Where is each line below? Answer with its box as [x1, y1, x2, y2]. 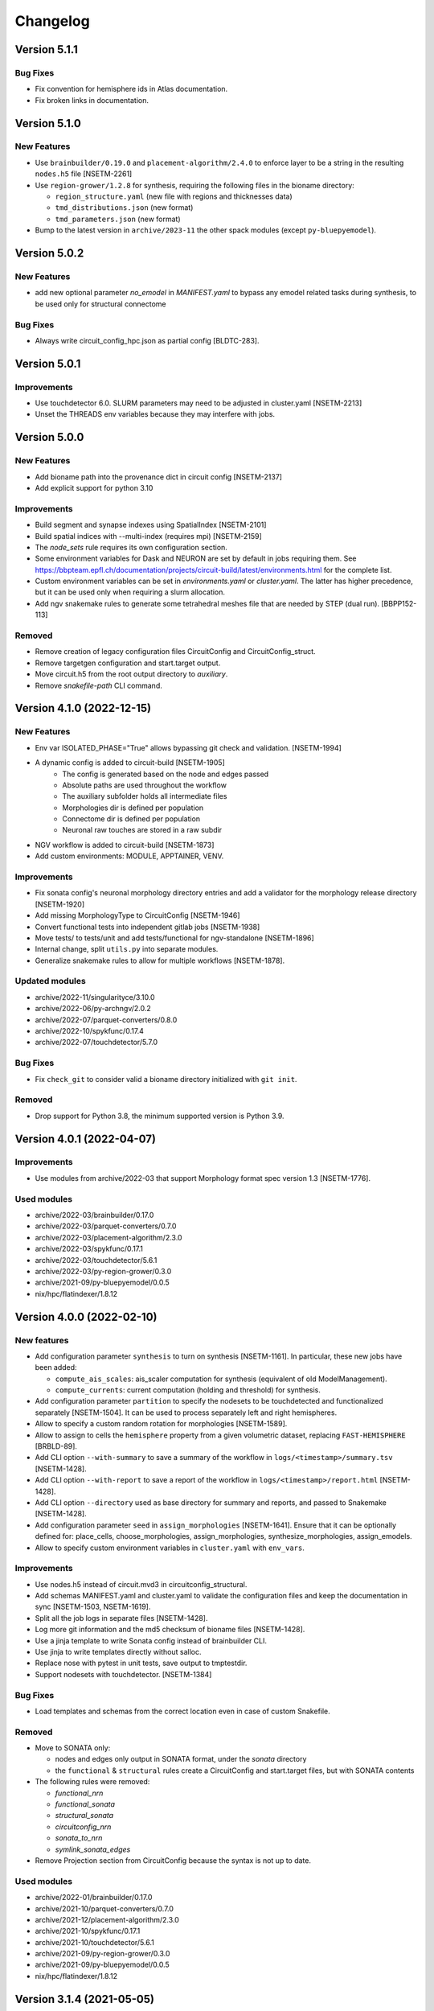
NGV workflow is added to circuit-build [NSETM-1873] [35, 840, 215, 849]
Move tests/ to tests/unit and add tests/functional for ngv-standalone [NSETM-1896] [35, 933, 315, 943]
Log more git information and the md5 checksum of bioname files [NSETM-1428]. [35, 1625, 305, 1635]
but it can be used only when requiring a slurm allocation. [35, 587, 225, 597]
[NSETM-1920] [35, 899, 85, 909]
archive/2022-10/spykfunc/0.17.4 [35, 1026, 145, 1036]
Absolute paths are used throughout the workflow [62, 780, 227, 790]
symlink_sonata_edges [55, 1844, 131, 1854]
